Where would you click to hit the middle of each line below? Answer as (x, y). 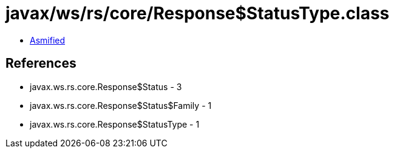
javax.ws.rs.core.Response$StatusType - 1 (115, 124)
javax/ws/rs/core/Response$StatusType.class (198, 13)
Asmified (48, 40)
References (41, 63)
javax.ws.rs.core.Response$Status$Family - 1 (121, 105)
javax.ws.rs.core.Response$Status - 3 (106, 86)
